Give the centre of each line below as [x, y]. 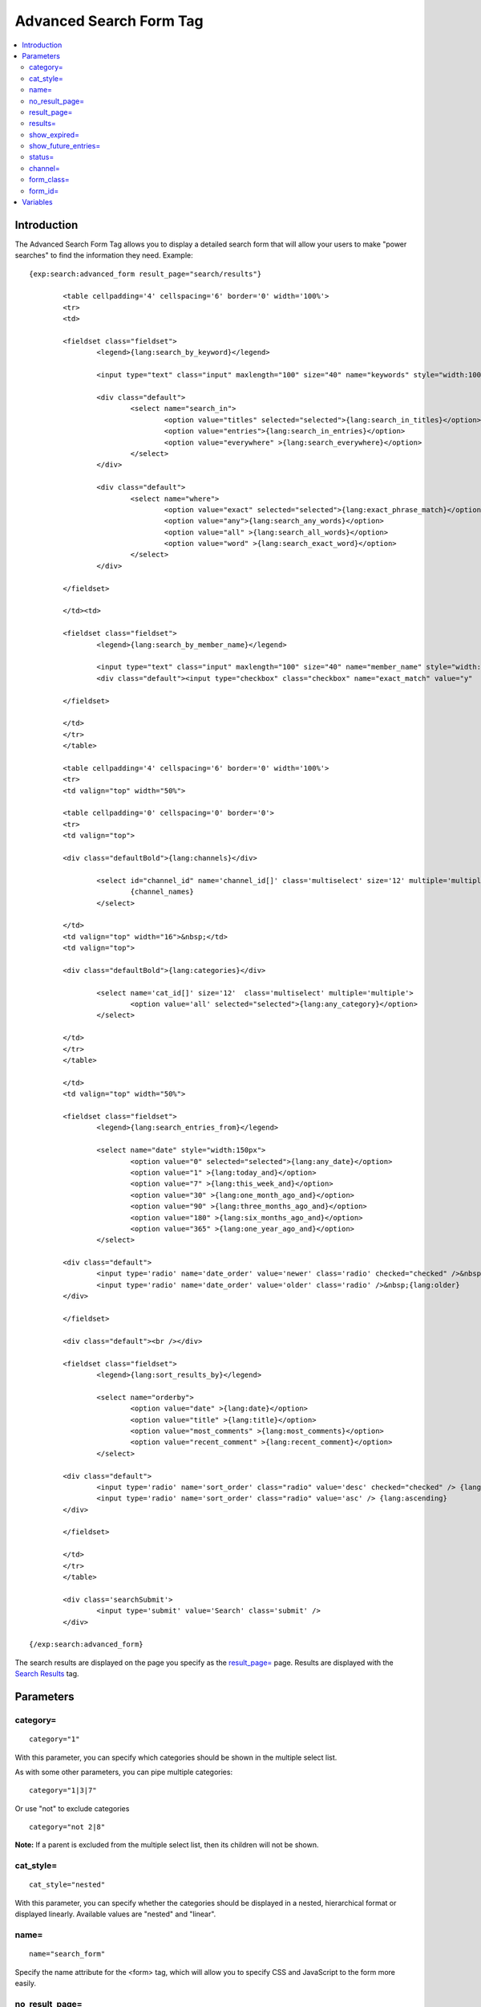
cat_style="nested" [67, 1885]
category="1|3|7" [63, 1791]
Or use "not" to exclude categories [72, 1808]
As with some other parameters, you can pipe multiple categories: [123, 1772]
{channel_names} [162, 892]
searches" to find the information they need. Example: [104, 255]
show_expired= [55, 134]
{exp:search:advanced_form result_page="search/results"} [146, 274]
